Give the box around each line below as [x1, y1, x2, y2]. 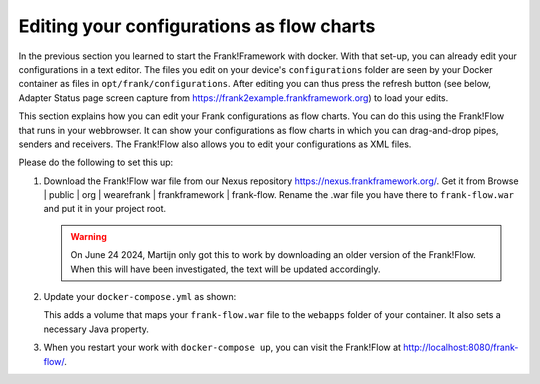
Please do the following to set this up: [18, 156, 174, 169]
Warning [70, 230, 107, 242]
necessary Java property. [43, 323, 150, 335]
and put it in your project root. [43, 203, 167, 215]
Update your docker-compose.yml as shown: [43, 291, 237, 303]
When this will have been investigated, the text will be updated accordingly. [70, 263, 381, 275]
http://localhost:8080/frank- [403, 341, 519, 354]
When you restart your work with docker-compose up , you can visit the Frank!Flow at [43, 341, 402, 354]
